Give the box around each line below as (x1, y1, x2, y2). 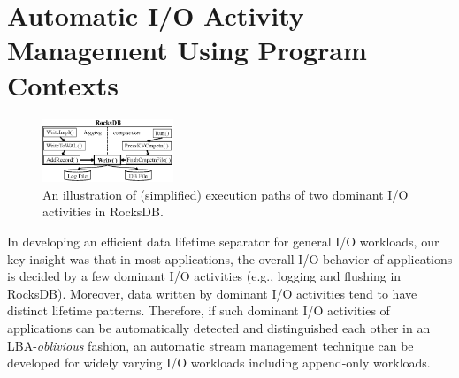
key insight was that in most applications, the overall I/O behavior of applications (7, 249, 453, 268)
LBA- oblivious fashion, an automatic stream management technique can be (7, 336, 414, 354)
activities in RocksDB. (42, 202, 164, 221)
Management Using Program (7, 32, 367, 68)
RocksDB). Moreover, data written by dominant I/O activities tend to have (7, 283, 417, 302)
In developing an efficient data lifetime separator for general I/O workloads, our (7, 231, 440, 250)
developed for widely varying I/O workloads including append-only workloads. (7, 353, 431, 372)
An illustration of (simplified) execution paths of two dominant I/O (42, 185, 409, 203)
